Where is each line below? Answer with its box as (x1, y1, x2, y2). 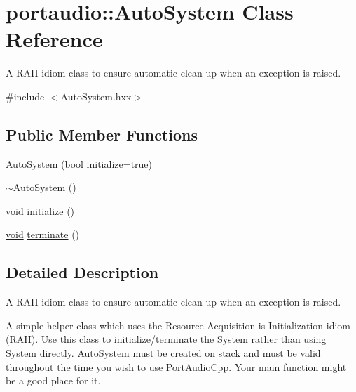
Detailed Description (6, 261, 159, 283)
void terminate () (6, 227, 80, 242)
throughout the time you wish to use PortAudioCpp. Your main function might (6, 359, 347, 374)
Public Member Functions (6, 123, 198, 145)
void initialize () (6, 203, 75, 218)
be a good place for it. (6, 373, 101, 388)
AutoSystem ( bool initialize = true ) (6, 156, 153, 171)
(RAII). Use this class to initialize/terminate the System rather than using (6, 332, 327, 346)
